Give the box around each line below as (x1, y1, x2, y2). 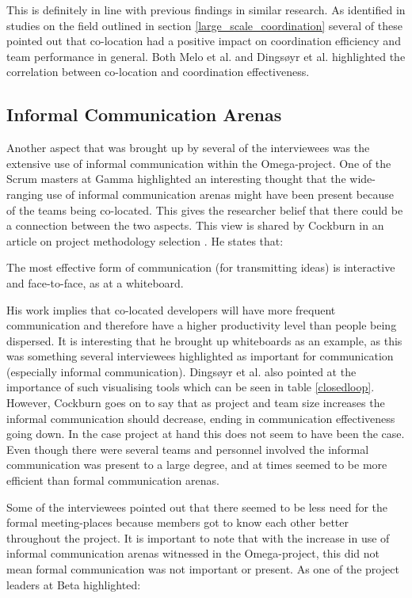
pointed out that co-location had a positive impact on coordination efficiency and (6, 32, 401, 49)
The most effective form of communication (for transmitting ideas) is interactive (6, 259, 395, 276)
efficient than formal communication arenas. (6, 472, 219, 489)
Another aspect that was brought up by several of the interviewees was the (6, 139, 370, 156)
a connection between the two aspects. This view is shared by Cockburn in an (6, 217, 384, 234)
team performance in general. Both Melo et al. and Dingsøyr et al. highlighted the (6, 48, 406, 64)
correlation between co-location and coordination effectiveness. (6, 63, 310, 80)
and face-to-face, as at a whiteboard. (6, 274, 184, 291)
